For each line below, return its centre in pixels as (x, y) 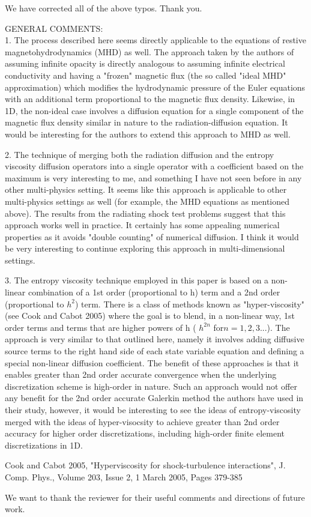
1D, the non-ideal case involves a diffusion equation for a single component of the (154, 110)
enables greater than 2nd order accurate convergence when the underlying (141, 374)
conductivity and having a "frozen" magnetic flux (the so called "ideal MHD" (146, 75)
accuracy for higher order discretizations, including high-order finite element (145, 433)
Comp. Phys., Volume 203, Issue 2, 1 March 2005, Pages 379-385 (124, 476)
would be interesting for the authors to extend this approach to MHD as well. (148, 134)
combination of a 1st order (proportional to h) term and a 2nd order (154, 292)
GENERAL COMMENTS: (54, 28)
